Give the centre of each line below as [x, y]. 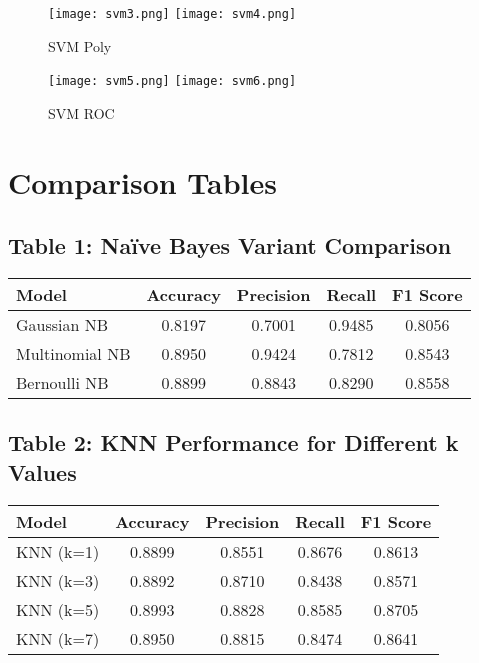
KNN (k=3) [58, 580]
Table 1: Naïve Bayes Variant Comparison [230, 245]
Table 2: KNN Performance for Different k [233, 442]
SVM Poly [80, 45]
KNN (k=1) [58, 551]
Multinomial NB [73, 354]
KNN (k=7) [58, 638]
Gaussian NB [62, 325]
